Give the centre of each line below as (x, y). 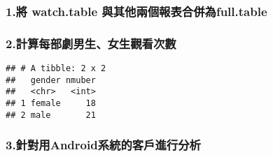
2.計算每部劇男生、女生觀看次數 (91, 43)
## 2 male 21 (51, 115)
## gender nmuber (51, 80)
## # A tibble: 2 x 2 (56, 69)
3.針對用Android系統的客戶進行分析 (103, 145)
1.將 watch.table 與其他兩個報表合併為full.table (136, 11)
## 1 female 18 (51, 104)
